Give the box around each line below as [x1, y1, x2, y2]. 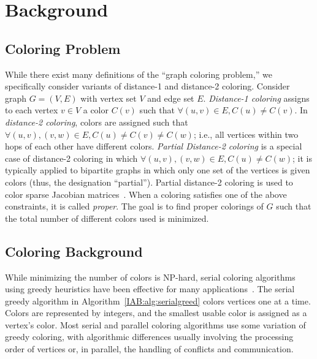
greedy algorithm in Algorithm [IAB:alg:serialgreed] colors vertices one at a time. [5, 294, 311, 307]
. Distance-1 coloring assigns [203, 91, 310, 104]
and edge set [147, 91, 194, 104]
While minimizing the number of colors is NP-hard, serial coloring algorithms [5, 270, 296, 283]
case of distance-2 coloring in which [5, 151, 138, 164]
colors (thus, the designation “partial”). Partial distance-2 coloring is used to [5, 175, 293, 188]
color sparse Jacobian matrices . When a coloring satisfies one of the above [5, 187, 287, 200]
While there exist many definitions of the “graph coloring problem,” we [5, 67, 272, 80]
